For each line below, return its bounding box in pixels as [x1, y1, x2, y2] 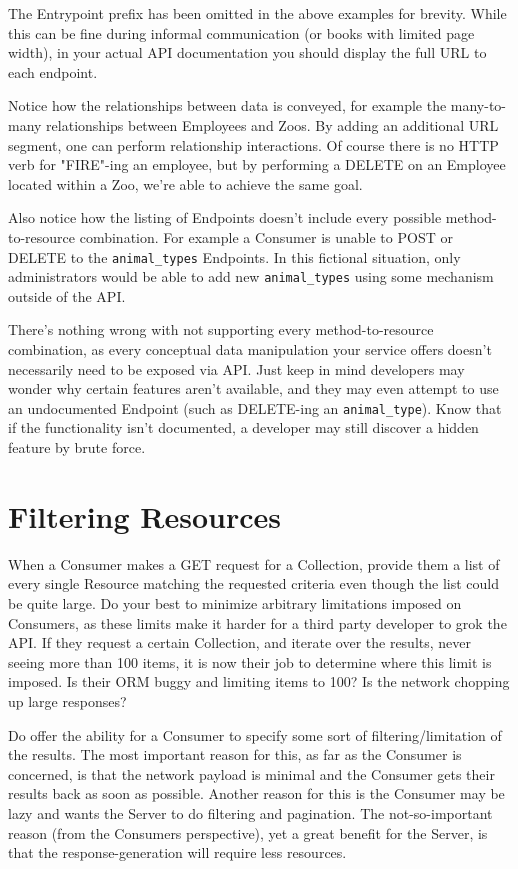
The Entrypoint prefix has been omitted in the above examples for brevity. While [8, 3, 507, 23]
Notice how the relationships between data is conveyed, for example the [8, 95, 447, 116]
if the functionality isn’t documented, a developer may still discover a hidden [8, 417, 479, 438]
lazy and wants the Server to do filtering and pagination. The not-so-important [8, 802, 493, 823]
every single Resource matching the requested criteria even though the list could [8, 573, 500, 594]
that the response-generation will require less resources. [8, 842, 347, 863]
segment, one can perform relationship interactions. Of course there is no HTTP [8, 134, 499, 155]
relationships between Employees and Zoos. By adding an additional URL [46, 114, 499, 135]
